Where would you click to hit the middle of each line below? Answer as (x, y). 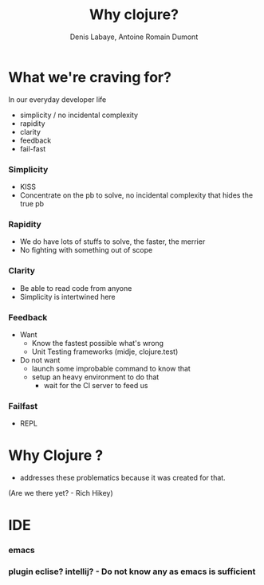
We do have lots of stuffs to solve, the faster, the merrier (112, 241)
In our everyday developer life (57, 99)
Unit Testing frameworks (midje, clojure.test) (105, 351)
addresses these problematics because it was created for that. (122, 478)
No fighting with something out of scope (86, 250)
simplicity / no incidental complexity (79, 115)
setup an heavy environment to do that (95, 377)
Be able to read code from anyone (76, 288)
